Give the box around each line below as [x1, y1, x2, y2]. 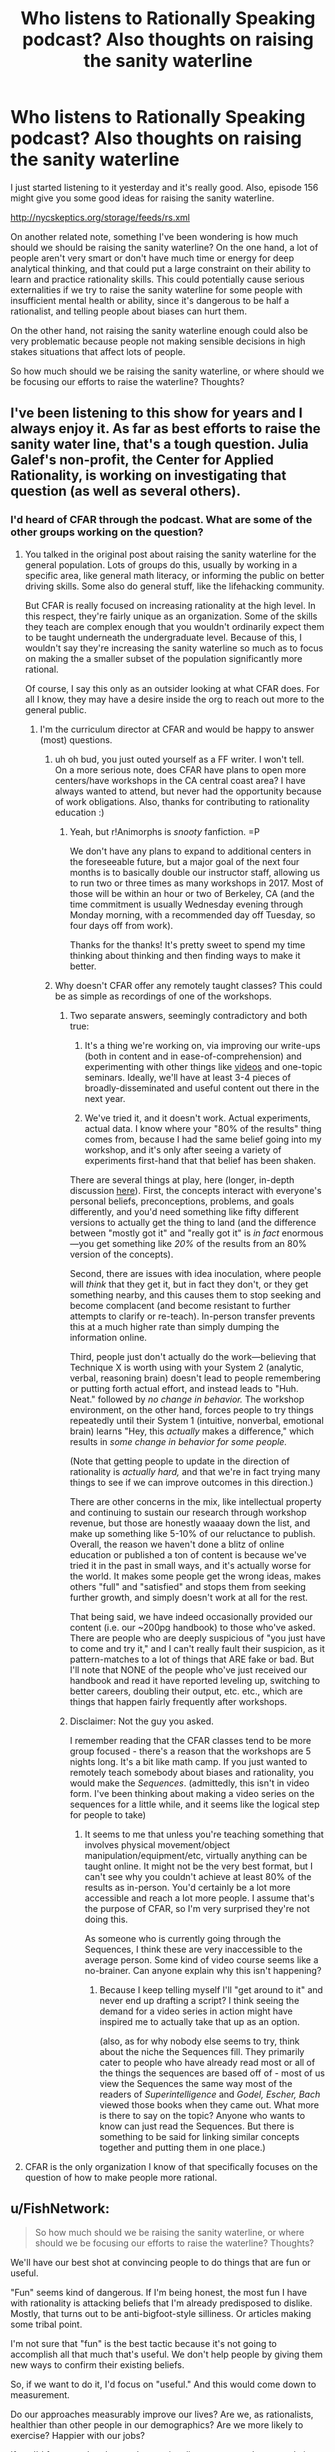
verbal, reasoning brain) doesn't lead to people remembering [69, 1372, 322, 1384]
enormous [281, 1227, 324, 1239]
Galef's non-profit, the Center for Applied [10, 452, 274, 469]
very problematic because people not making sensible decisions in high [10, 335, 306, 347]
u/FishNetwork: [10, 2200, 110, 2217]
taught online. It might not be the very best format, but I [84, 1860, 313, 1872]
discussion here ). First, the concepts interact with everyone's [69, 1184, 322, 1196]
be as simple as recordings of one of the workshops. [54, 990, 272, 1002]
